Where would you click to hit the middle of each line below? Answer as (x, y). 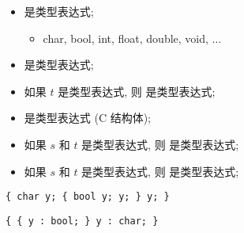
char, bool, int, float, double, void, (126, 38)
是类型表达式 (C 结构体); (88, 118)
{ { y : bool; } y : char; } (82, 221)
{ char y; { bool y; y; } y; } (88, 197)
